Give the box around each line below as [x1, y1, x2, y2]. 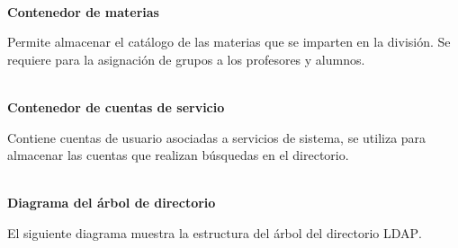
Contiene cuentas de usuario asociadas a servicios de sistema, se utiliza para [7, 128, 427, 146]
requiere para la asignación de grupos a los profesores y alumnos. [7, 49, 365, 68]
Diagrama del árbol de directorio [7, 193, 216, 212]
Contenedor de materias [7, 2, 159, 21]
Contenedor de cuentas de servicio [7, 97, 225, 116]
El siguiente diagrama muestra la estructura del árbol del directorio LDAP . [7, 223, 422, 242]
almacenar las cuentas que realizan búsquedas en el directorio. [7, 146, 349, 164]
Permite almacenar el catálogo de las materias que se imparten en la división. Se [7, 32, 451, 51]
